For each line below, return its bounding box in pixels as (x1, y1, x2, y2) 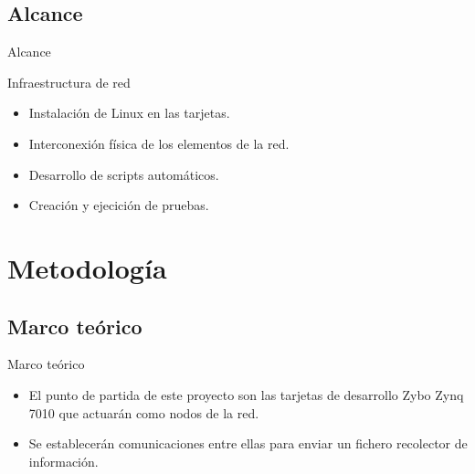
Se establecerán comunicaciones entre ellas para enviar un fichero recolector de (28, 434, 468, 453)
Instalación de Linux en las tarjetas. (28, 103, 230, 122)
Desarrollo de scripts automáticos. (28, 164, 219, 184)
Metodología (7, 248, 167, 286)
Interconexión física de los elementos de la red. (28, 133, 290, 153)
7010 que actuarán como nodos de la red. (28, 403, 259, 422)
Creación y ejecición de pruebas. (28, 195, 209, 215)
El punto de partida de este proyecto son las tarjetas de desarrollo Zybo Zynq (28, 384, 464, 404)
